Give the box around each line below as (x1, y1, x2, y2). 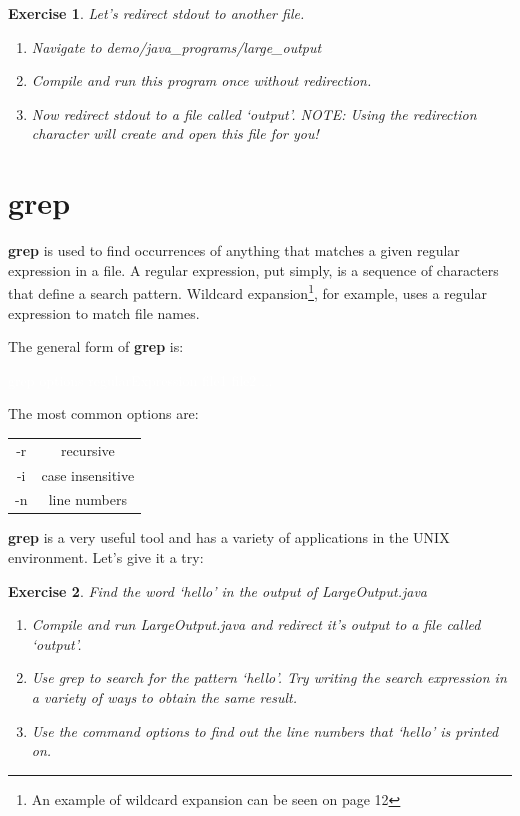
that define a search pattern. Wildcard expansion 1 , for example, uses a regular (8, 280, 487, 303)
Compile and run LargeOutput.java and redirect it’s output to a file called (31, 614, 481, 635)
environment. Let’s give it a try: (8, 547, 204, 568)
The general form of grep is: (8, 336, 184, 357)
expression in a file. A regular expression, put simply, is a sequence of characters (8, 259, 499, 280)
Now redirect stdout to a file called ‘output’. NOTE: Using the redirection (31, 103, 477, 124)
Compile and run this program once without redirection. (31, 70, 372, 91)
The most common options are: (8, 403, 199, 424)
